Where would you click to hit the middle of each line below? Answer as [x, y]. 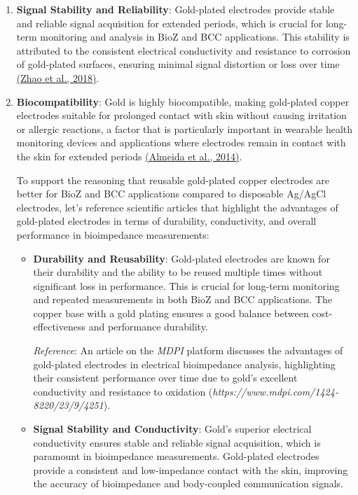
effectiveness [59, 327]
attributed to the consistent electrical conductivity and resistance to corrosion [184, 50]
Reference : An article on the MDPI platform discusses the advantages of [188, 350]
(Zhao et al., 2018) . [58, 77]
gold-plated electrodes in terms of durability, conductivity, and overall [166, 221]
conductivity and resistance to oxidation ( [123, 391]
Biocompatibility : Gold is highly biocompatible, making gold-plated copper [183, 101]
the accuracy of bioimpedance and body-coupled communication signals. [188, 483]
